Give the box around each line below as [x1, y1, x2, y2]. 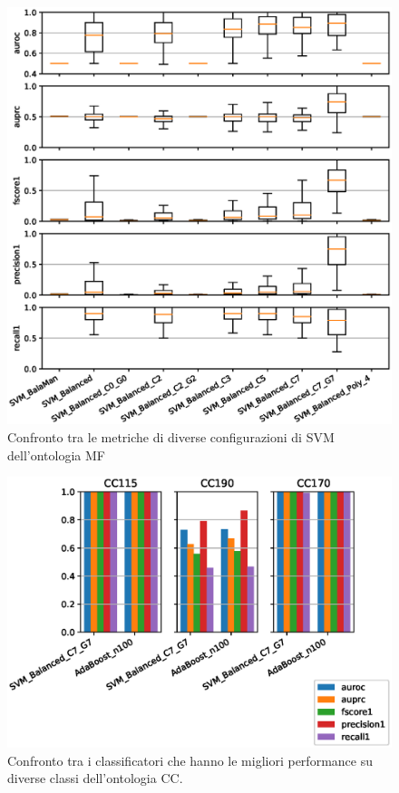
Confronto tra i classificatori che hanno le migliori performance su [7, 750, 373, 769]
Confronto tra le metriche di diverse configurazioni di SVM [7, 428, 335, 446]
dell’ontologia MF [7, 445, 105, 464]
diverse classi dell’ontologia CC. [7, 769, 183, 788]
